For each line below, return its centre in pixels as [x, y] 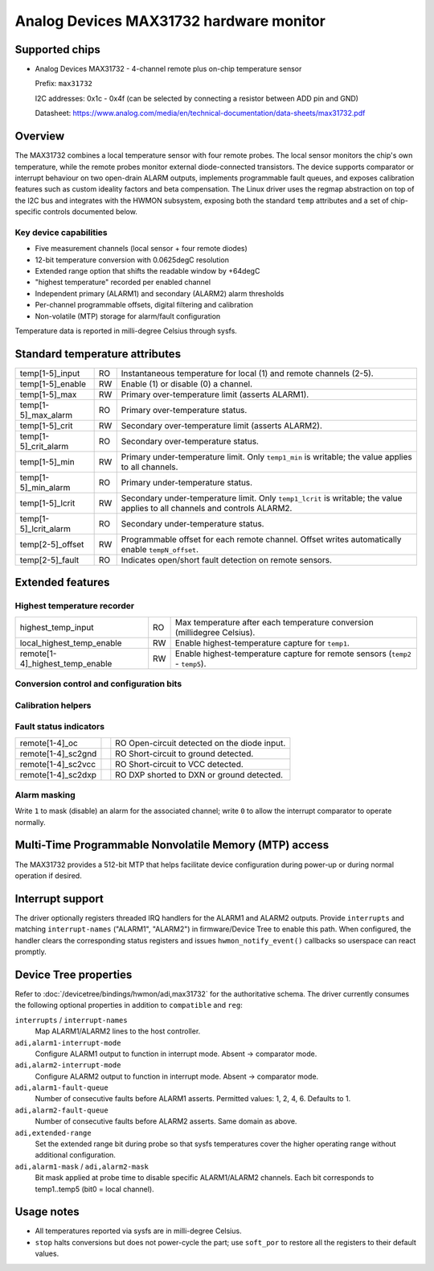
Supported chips [57, 50]
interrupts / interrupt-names [71, 1020]
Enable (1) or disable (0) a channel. [187, 384]
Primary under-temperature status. [187, 482]
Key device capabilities [61, 232]
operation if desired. [48, 875]
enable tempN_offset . [160, 549]
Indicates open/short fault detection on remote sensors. [227, 559]
